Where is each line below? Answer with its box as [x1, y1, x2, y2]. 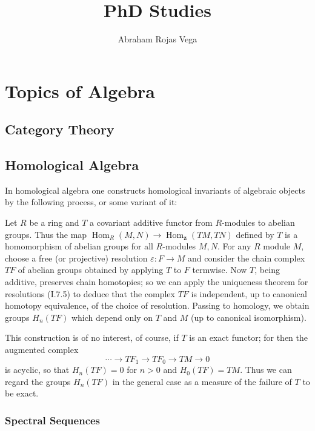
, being [254, 263, 280, 276]
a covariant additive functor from [90, 216, 213, 229]
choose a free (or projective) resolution [5, 251, 148, 264]
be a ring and [29, 216, 79, 229]
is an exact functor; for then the [189, 331, 308, 344]
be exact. [5, 387, 39, 400]
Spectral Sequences [5, 412, 101, 427]
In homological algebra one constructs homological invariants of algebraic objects [5, 183, 305, 196]
